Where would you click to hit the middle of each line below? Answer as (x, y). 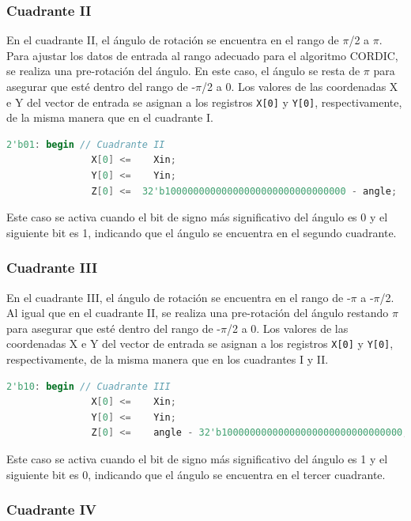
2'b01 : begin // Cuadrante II (86, 144)
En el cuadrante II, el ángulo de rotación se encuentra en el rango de (173, 40)
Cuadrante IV (52, 510)
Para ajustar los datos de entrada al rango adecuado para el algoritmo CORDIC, (202, 55)
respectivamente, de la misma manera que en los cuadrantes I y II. (168, 359)
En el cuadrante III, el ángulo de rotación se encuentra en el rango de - (179, 297)
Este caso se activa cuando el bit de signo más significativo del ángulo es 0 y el (197, 217)
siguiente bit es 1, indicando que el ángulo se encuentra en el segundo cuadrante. (202, 232)
